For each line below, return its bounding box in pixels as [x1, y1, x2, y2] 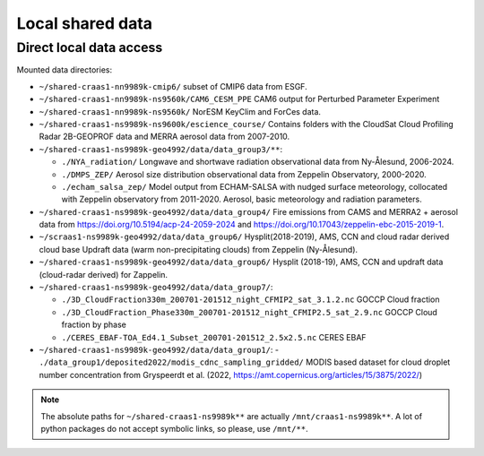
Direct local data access [16, 39, 163, 56]
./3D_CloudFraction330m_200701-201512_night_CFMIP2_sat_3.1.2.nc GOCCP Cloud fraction [61, 294, 440, 305]
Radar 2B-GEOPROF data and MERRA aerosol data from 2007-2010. [39, 131, 290, 142]
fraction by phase [61, 319, 127, 331]
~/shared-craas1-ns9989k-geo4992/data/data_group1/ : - [39, 344, 280, 355]
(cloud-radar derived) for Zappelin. [39, 269, 169, 280]
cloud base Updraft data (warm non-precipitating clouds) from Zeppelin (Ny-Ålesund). [39, 244, 359, 254]
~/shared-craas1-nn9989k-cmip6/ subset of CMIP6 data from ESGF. [39, 81, 308, 91]
